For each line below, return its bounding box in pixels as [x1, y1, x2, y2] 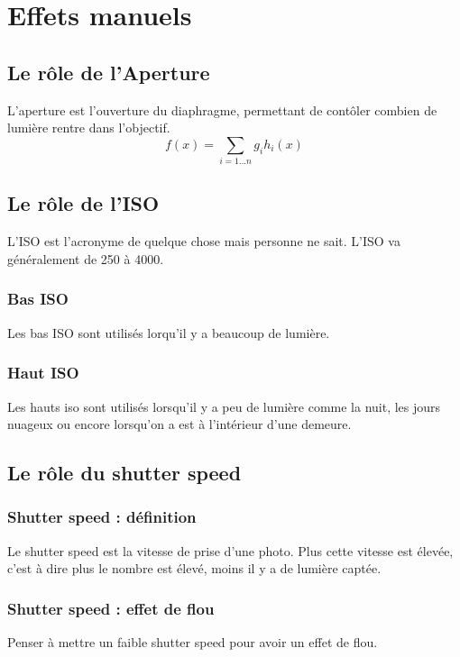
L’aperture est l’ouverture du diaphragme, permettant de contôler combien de [7, 100, 437, 119]
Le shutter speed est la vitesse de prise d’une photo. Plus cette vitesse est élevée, [7, 541, 454, 560]
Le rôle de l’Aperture [7, 58, 210, 86]
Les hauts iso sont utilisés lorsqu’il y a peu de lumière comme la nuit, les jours [7, 397, 441, 415]
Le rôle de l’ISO [7, 189, 160, 217]
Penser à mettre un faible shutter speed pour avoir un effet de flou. [7, 633, 378, 652]
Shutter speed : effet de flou [7, 597, 215, 619]
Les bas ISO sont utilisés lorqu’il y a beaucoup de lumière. [7, 323, 330, 342]
